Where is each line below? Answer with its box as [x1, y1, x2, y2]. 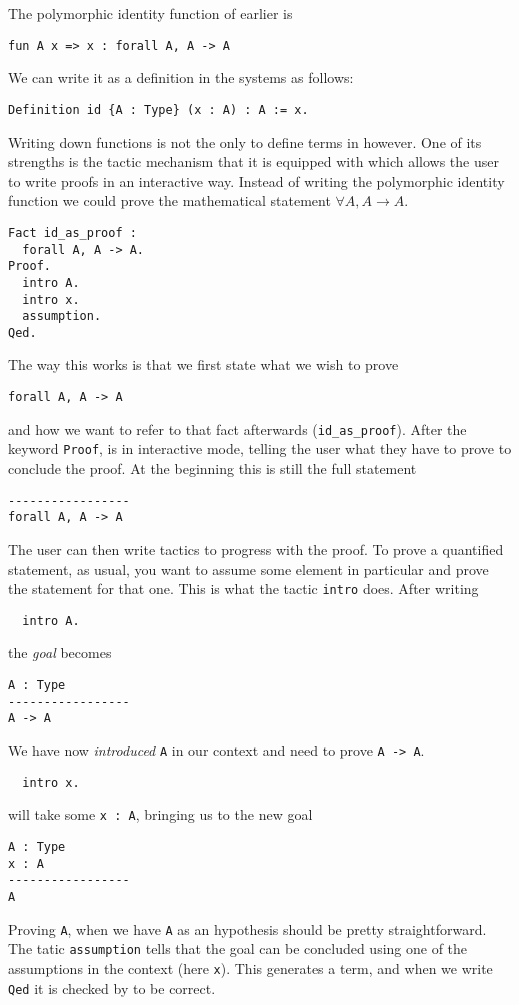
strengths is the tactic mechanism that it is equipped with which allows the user [8, 151, 499, 172]
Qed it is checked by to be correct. [8, 977, 216, 998]
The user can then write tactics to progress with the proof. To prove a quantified [8, 538, 504, 559]
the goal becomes [8, 642, 112, 663]
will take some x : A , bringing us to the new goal [8, 804, 313, 825]
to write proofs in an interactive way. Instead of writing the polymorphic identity [8, 170, 505, 191]
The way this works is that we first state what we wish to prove [8, 354, 399, 375]
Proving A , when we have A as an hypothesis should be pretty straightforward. [8, 918, 487, 939]
